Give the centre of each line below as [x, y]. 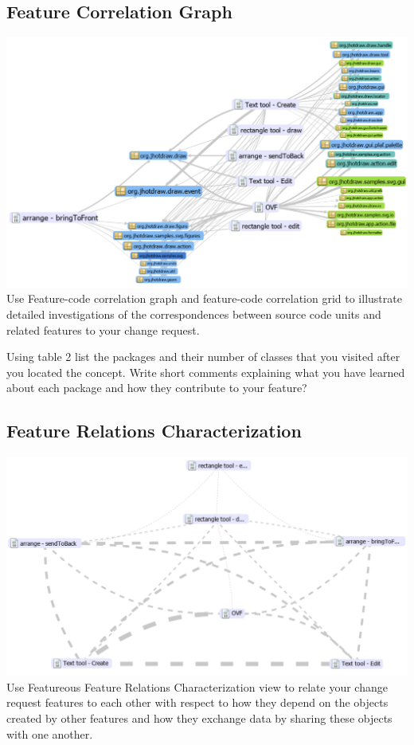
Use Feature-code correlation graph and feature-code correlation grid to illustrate [204, 298]
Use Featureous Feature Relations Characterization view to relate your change [197, 686]
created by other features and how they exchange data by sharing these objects [199, 718]
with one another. [50, 733]
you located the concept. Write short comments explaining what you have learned [206, 372]
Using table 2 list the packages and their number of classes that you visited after [203, 357]
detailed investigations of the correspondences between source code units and [194, 314]
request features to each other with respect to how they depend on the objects [197, 702]
